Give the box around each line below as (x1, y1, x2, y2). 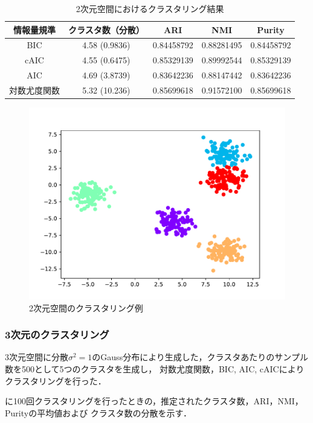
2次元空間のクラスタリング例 (29, 301, 143, 314)
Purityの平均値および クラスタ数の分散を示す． (5, 406, 192, 419)
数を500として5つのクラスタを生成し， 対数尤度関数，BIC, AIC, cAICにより (5, 363, 305, 375)
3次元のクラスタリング (5, 327, 109, 342)
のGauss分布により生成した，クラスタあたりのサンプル (92, 351, 308, 363)
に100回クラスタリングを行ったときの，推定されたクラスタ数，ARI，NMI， (5, 395, 303, 407)
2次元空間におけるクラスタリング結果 (76, 2, 224, 14)
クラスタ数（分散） (68, 23, 144, 36)
